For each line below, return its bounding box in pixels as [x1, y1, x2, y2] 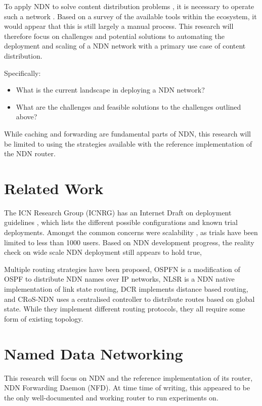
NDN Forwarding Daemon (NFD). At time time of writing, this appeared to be [4, 382, 250, 393]
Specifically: [4, 67, 41, 78]
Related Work [4, 177, 104, 198]
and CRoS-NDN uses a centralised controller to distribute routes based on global [4, 293, 255, 304]
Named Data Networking [4, 343, 183, 364]
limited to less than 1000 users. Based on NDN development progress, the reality [4, 237, 254, 247]
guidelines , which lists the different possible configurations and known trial [4, 217, 238, 228]
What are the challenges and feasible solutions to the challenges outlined [16, 101, 241, 112]
